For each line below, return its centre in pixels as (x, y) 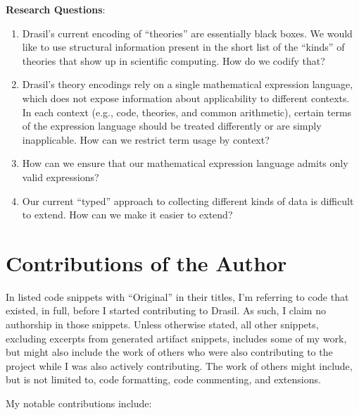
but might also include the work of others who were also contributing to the (169, 352)
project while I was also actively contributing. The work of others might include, (179, 365)
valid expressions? (61, 176)
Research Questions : (56, 9)
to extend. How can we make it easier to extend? (127, 215)
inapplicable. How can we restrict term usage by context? (146, 139)
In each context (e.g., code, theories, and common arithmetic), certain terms (187, 112)
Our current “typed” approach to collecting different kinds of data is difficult (188, 200)
